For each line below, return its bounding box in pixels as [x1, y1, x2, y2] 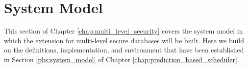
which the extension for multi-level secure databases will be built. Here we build [4, 35, 245, 45]
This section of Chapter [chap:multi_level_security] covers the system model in [4, 26, 243, 36]
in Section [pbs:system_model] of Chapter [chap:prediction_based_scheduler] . [4, 54, 239, 64]
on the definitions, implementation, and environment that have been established [4, 45, 244, 55]
